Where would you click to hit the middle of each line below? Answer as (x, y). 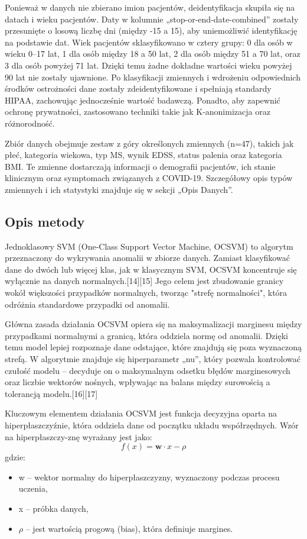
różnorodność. (30, 123)
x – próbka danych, (53, 508)
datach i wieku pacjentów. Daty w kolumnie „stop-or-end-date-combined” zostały (152, 19)
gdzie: (15, 457)
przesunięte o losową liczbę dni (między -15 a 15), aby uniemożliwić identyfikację (151, 30)
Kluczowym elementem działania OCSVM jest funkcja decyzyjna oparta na (141, 413)
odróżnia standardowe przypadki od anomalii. (87, 304)
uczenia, (33, 488)
